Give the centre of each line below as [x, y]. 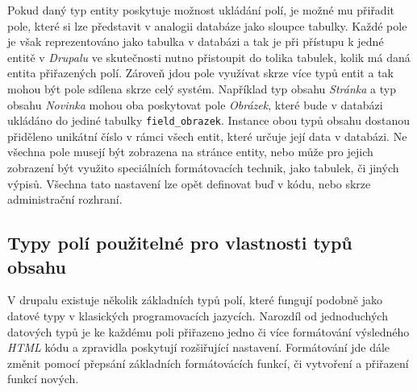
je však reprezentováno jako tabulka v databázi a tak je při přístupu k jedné [196, 41]
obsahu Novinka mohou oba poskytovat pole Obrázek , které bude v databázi [195, 104]
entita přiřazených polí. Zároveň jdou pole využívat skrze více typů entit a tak [200, 73]
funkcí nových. [43, 379]
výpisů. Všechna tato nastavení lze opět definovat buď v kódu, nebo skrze [189, 183]
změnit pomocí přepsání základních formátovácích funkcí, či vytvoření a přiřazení [208, 363]
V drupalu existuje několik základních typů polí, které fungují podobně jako [195, 300]
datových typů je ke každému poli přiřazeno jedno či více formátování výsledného [208, 331]
